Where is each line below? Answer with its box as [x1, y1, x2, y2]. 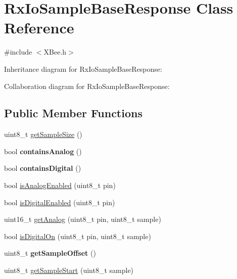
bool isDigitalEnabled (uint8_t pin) [4, 197, 115, 207]
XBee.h [43, 46, 67, 57]
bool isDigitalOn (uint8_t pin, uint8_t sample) [4, 230, 151, 241]
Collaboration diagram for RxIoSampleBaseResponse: [4, 80, 170, 91]
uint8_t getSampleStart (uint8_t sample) [4, 265, 134, 275]
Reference [4, 17, 74, 38]
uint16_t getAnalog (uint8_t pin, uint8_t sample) [4, 214, 161, 224]
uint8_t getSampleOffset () [4, 248, 96, 258]
